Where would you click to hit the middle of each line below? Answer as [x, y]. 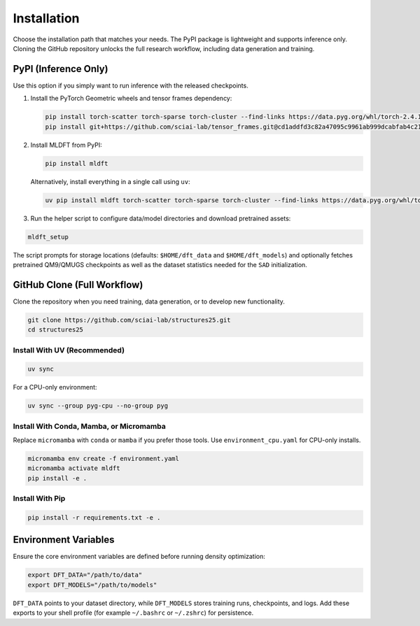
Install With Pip [39, 499]
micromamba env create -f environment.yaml [104, 458]
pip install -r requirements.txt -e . [94, 517]
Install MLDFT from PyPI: [66, 145]
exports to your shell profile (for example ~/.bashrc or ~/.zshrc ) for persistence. [133, 613]
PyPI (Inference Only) [61, 69]
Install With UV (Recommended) [69, 350]
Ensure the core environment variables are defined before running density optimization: [139, 557]
